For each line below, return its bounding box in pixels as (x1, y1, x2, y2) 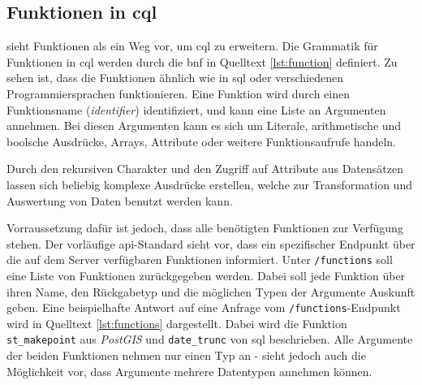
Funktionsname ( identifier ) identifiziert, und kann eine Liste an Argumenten (6, 101, 386, 118)
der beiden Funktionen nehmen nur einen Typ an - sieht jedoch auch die (6, 347, 366, 364)
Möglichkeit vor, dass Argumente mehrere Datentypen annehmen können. (6, 362, 372, 379)
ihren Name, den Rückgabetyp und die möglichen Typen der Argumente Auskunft (6, 283, 416, 300)
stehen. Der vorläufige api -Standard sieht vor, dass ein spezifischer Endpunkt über (6, 235, 416, 252)
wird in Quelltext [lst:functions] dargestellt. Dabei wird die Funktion (6, 314, 347, 331)
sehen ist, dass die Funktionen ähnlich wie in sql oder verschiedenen (6, 69, 343, 86)
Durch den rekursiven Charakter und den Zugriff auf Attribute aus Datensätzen (6, 160, 403, 177)
